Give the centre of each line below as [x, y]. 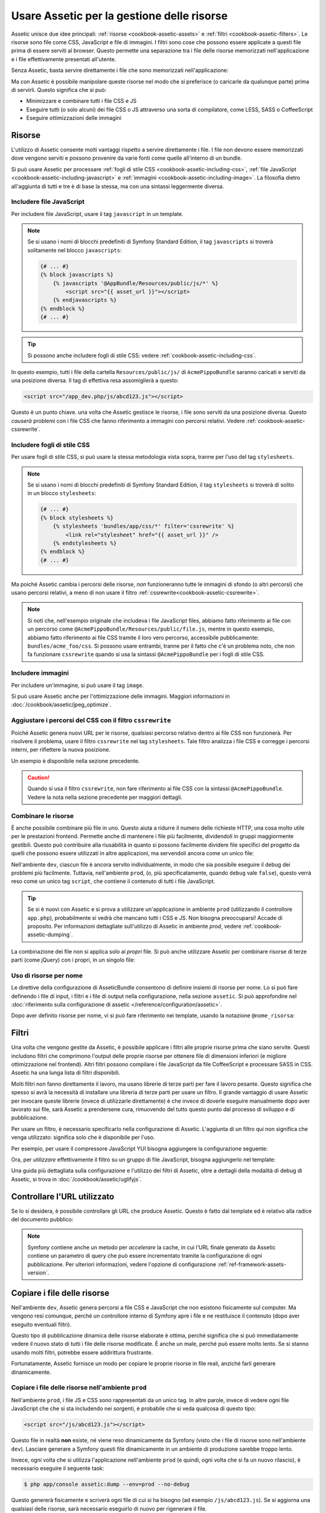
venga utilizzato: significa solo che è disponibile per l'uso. [83, 1137]
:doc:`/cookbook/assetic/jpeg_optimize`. [61, 704]
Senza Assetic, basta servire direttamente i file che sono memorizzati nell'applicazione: [120, 70]
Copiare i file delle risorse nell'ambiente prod [79, 1388]
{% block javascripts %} [77, 275]
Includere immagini [40, 673]
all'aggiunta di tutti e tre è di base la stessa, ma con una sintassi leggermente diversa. [118, 186]
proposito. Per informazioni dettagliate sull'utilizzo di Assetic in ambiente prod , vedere [134, 926]
